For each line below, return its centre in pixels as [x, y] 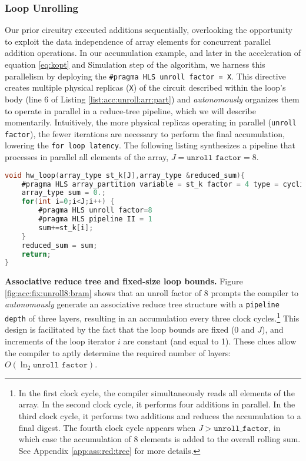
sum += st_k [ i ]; [66, 228]
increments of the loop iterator [60, 341]
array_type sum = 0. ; [64, 193]
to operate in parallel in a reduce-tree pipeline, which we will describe [130, 110]
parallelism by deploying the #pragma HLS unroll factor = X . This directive [145, 76]
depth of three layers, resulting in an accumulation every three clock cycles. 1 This [152, 317]
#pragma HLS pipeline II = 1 [95, 219]
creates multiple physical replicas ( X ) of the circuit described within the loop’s [145, 87]
